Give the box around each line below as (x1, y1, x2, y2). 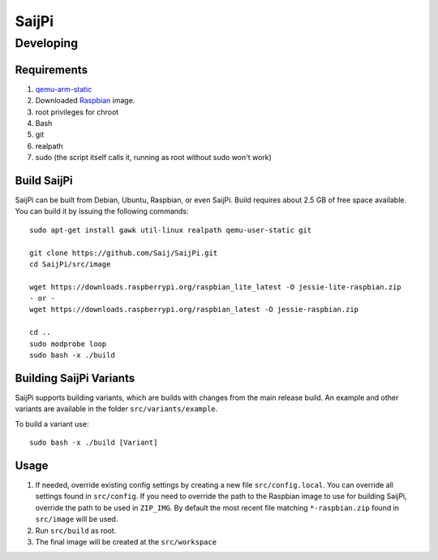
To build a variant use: (15, 419, 89, 428)
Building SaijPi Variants (15, 371, 135, 385)
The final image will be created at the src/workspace (35, 536, 217, 546)
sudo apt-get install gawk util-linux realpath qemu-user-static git (29, 225, 312, 235)
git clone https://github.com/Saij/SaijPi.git (29, 248, 218, 258)
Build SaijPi (15, 173, 73, 187)
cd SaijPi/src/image (29, 259, 111, 268)
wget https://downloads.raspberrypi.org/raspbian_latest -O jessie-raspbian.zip (29, 305, 359, 315)
